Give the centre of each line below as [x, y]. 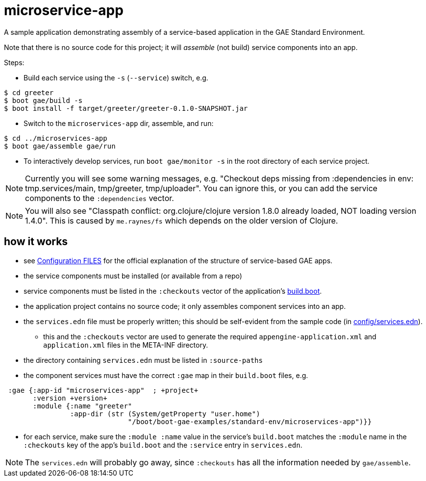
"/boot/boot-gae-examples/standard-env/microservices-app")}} [250, 421]
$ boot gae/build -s [43, 100]
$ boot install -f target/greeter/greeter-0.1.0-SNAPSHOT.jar [126, 108]
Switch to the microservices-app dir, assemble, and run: [119, 123]
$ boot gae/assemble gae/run [60, 146]
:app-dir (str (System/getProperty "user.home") [165, 414]
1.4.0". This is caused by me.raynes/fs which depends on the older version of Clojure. [182, 220]
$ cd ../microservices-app [56, 138]
